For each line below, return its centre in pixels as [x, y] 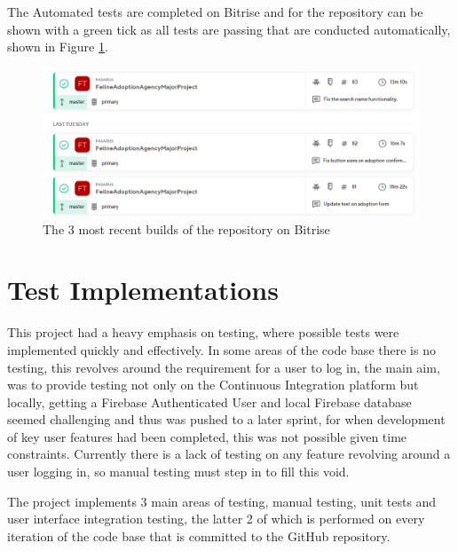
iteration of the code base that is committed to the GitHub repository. [199, 535]
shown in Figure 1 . [58, 47]
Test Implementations [143, 290]
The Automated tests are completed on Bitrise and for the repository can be [215, 12]
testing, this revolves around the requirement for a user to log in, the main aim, [224, 367]
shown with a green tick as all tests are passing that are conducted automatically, [229, 29]
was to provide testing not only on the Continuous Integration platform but [213, 385]
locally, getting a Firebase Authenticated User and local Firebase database [209, 401]
